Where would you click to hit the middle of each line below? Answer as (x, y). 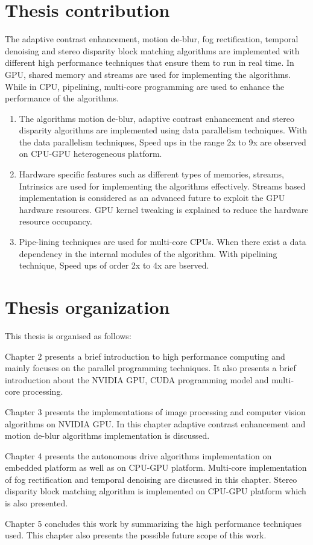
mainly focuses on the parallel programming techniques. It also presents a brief (150, 368)
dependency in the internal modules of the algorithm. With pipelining (148, 253)
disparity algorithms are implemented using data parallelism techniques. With (163, 130)
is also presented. (36, 503)
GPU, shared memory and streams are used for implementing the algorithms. (148, 74)
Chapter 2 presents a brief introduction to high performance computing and (145, 356)
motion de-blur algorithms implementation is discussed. (107, 435)
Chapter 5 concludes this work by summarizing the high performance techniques (153, 523)
